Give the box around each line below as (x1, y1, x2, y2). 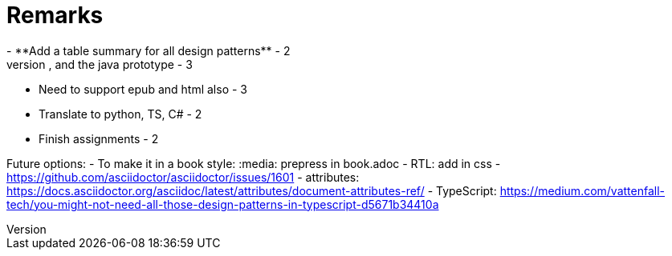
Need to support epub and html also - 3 (39, 82, 247, 96)
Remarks (6, 2, 104, 29)
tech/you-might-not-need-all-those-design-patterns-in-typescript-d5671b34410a (6, 197, 439, 211)
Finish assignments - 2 (39, 131, 159, 146)
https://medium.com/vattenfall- (499, 183, 666, 198)
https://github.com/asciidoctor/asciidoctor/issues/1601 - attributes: (6, 170, 360, 184)
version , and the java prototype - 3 (6, 57, 193, 71)
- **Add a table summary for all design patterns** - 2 (6, 43, 291, 58)
